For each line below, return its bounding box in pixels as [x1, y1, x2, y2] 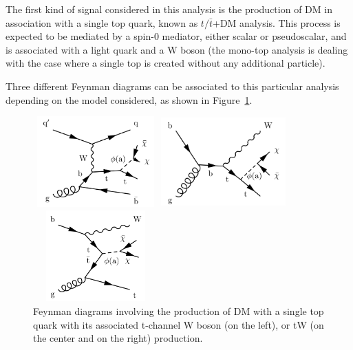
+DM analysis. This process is [212, 15, 341, 30]
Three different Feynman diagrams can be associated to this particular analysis [6, 78, 339, 93]
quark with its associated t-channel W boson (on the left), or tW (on [33, 317, 324, 331]
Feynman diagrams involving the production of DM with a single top [33, 303, 324, 318]
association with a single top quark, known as [6, 15, 198, 30]
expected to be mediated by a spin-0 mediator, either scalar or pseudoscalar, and [6, 29, 347, 43]
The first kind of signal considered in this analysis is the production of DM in [6, 2, 332, 16]
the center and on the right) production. [33, 331, 203, 345]
